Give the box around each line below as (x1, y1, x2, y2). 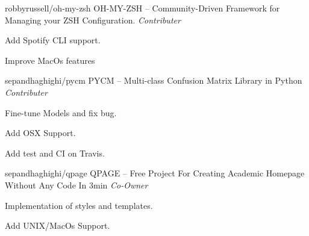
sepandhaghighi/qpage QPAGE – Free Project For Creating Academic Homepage (5, 167, 305, 179)
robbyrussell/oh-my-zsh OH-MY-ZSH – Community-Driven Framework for (5, 2, 280, 14)
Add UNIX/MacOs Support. (5, 219, 110, 232)
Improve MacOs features (5, 54, 95, 66)
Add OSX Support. (5, 126, 76, 139)
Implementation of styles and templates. (5, 199, 153, 211)
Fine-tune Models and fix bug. (5, 106, 117, 119)
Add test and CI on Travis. (5, 146, 105, 159)
